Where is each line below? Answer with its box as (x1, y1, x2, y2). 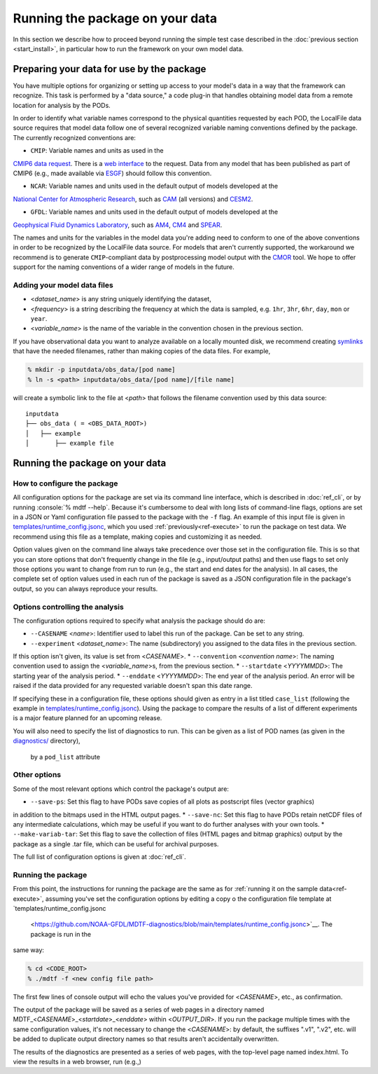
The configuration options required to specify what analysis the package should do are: (13, 617, 266, 625)
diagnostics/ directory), (13, 736, 80, 745)
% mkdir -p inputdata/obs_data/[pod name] (27, 366, 176, 374)
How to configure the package (13, 479, 118, 488)
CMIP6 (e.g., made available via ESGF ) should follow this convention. (13, 169, 212, 177)
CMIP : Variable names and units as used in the (30, 146, 164, 155)
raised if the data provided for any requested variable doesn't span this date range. (13, 682, 253, 690)
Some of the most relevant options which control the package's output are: (13, 785, 229, 793)
